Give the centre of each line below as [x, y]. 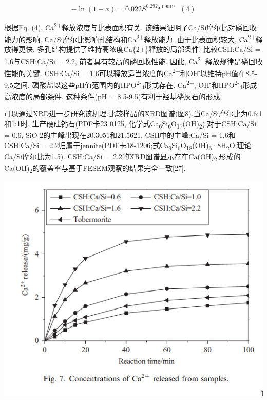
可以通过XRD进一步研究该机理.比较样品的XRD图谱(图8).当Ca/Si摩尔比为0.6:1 [133, 113]
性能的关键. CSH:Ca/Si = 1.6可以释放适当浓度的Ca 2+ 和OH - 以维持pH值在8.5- [131, 72]
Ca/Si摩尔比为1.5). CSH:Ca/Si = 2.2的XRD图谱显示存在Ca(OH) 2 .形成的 [122, 157]
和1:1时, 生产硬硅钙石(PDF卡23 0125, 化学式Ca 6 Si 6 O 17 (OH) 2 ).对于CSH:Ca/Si [130, 124]
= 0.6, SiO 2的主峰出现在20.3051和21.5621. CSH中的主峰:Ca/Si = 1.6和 [120, 135]
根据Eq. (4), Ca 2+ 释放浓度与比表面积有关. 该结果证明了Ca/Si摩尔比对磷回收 [131, 26]
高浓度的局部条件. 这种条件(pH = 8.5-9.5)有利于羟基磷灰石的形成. [113, 96]
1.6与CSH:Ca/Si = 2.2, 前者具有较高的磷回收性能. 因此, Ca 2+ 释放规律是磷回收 [133, 60]
